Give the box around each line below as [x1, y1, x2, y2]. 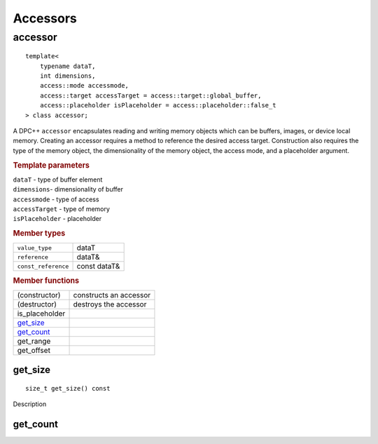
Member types [13, 229, 66, 238]
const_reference [17, 262, 69, 270]
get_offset [17, 346, 50, 356]
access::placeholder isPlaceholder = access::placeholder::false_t [39, 102, 276, 109]
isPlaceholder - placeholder [13, 215, 101, 223]
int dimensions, [39, 72, 96, 80]
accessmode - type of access [13, 195, 99, 203]
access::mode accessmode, [39, 81, 129, 90]
